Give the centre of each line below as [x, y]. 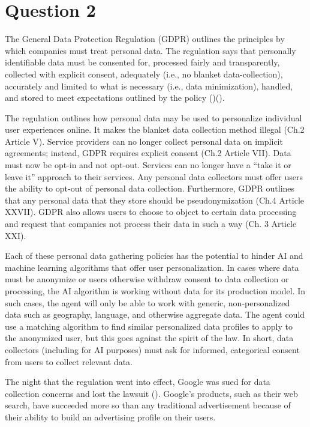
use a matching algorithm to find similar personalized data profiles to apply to [149, 326]
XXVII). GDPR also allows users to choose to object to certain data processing [151, 212]
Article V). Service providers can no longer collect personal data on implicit [144, 141]
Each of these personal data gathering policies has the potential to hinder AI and [154, 256]
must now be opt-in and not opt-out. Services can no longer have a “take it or [148, 165]
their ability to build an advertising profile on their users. [110, 416]
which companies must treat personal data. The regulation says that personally [151, 50]
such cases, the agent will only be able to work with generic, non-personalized [148, 302]
